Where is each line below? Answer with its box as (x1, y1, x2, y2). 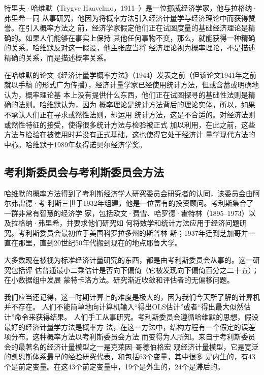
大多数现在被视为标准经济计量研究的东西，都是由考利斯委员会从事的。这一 (4, 255, 253, 265)
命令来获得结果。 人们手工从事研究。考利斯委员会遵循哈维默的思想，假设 (14, 311, 259, 322)
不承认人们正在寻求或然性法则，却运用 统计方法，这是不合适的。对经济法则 (4, 109, 255, 119)
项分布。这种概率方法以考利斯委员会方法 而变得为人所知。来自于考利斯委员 (4, 331, 255, 342)
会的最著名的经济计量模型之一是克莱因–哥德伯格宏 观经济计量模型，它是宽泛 (4, 341, 259, 352)
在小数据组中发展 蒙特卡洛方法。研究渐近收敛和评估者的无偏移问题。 (4, 274, 234, 285)
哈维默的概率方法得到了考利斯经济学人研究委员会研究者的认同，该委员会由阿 (4, 188, 260, 198)
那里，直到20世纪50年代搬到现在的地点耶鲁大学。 (18, 237, 182, 248)
